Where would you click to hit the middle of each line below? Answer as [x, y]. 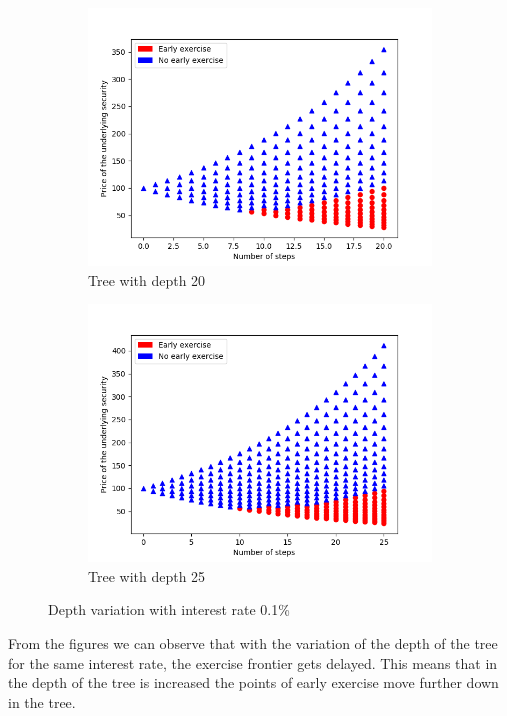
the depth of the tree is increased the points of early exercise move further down [253, 682]
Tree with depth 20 [147, 279]
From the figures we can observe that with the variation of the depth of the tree [253, 642]
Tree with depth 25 [147, 575]
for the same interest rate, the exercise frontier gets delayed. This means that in [253, 662]
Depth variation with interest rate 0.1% [169, 609]
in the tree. [42, 701]
